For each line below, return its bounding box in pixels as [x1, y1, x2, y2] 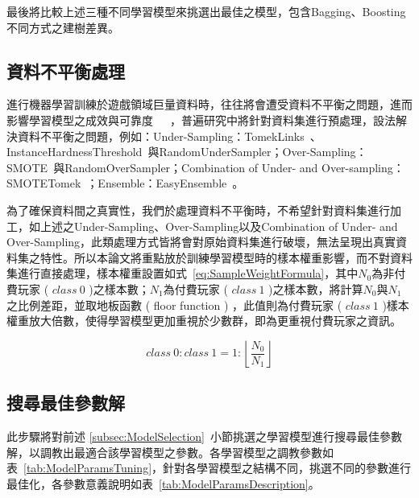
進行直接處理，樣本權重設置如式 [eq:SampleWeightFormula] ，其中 [17, 265, 359, 282]
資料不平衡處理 [6, 58, 125, 83]
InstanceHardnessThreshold [6, 143, 143, 160]
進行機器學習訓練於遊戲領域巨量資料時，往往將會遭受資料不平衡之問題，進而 [6, 96, 413, 113]
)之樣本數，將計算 [268, 280, 363, 297]
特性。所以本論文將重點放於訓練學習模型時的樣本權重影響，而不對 [39, 249, 390, 265]
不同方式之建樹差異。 [6, 19, 119, 35]
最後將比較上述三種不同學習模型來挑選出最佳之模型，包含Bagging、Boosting [6, 3, 406, 19]
